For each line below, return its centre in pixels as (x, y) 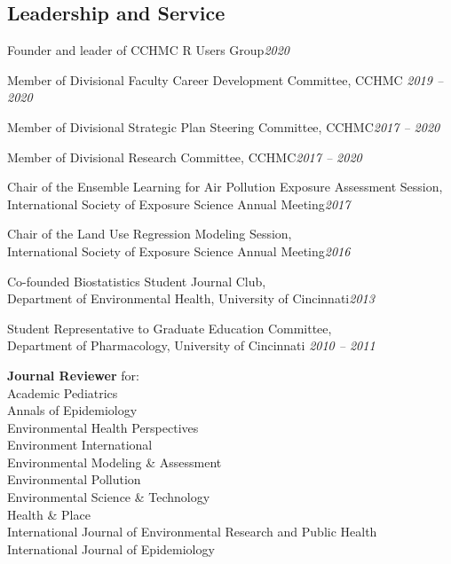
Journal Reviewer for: (73, 375)
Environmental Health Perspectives (103, 427)
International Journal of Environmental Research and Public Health (192, 532)
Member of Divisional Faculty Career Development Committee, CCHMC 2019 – (225, 79)
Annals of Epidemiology (72, 410)
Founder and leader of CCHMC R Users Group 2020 (148, 50)
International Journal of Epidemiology (111, 548)
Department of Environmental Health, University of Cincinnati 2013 (191, 298)
